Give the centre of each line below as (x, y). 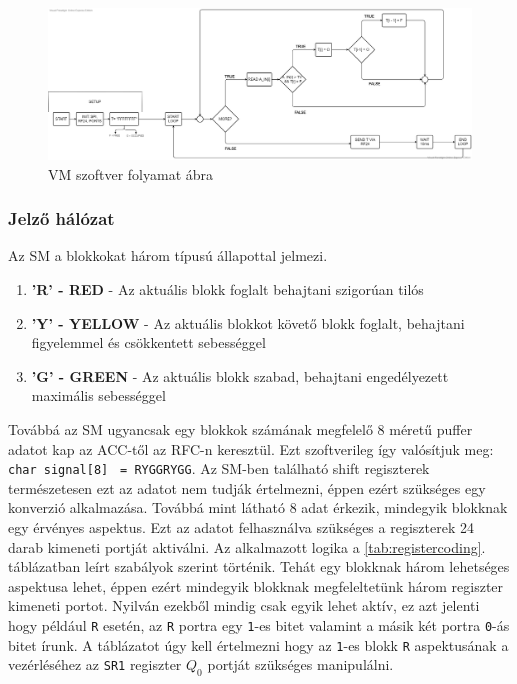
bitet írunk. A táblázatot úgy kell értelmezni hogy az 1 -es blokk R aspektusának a (258, 644)
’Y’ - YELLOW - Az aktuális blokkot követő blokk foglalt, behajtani (248, 322)
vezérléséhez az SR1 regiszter (95, 664)
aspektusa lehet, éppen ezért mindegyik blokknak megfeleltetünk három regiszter (256, 585)
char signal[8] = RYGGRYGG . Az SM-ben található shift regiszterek (219, 468)
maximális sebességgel (98, 395)
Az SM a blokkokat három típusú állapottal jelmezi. (168, 255)
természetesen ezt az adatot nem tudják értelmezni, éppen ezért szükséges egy (247, 487)
